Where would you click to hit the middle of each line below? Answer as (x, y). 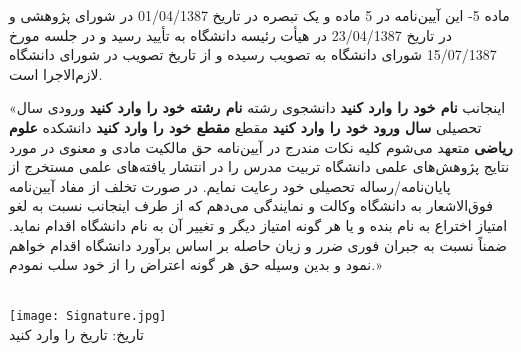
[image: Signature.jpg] (88, 316)
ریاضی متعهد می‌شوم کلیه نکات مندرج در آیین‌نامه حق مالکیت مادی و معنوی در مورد (261, 146)
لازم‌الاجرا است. (56, 73)
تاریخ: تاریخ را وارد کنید (77, 333)
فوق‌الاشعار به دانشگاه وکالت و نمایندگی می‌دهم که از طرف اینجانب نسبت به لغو (251, 205)
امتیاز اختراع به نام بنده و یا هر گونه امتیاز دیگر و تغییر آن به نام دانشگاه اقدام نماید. (258, 224)
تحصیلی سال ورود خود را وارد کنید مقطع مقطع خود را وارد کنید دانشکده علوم (245, 126)
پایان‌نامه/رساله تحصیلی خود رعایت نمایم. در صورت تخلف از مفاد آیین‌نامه (230, 185)
